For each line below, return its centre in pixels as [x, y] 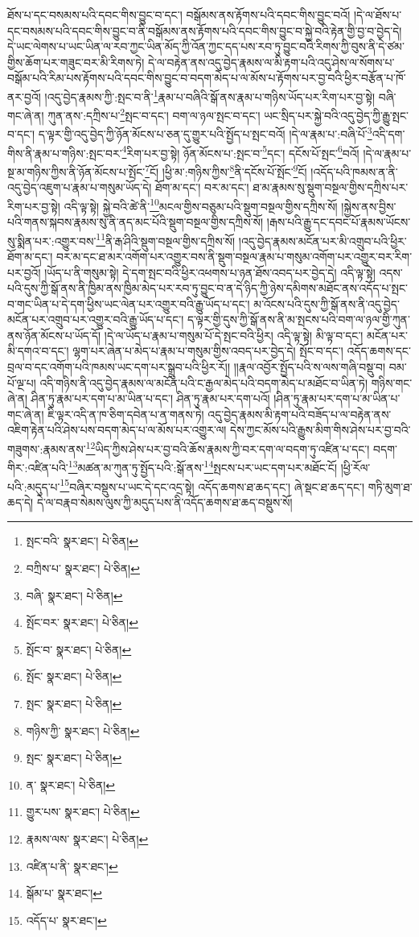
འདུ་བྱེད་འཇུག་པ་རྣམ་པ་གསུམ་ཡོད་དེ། [80, 187]
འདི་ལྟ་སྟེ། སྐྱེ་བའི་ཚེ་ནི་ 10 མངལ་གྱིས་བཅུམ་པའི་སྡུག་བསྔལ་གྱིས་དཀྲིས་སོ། [201, 205]
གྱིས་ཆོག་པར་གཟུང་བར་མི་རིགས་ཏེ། [76, 62]
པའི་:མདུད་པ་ [34, 486]
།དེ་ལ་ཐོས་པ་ [378, 15]
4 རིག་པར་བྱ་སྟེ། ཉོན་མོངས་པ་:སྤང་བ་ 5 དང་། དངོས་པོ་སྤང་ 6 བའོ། [240, 151]
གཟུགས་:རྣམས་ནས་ [47, 448]
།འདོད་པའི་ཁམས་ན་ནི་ [354, 171]
